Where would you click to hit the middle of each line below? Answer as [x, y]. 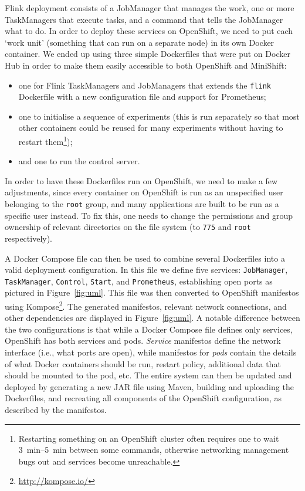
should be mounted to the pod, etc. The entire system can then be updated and [148, 375]
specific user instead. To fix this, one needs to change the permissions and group [149, 215]
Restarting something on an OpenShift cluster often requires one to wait [149, 438]
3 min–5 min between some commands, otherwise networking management [154, 450]
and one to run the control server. [79, 161]
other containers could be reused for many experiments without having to [151, 128]
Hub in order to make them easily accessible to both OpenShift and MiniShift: [146, 65]
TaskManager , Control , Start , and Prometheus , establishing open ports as [139, 281]
